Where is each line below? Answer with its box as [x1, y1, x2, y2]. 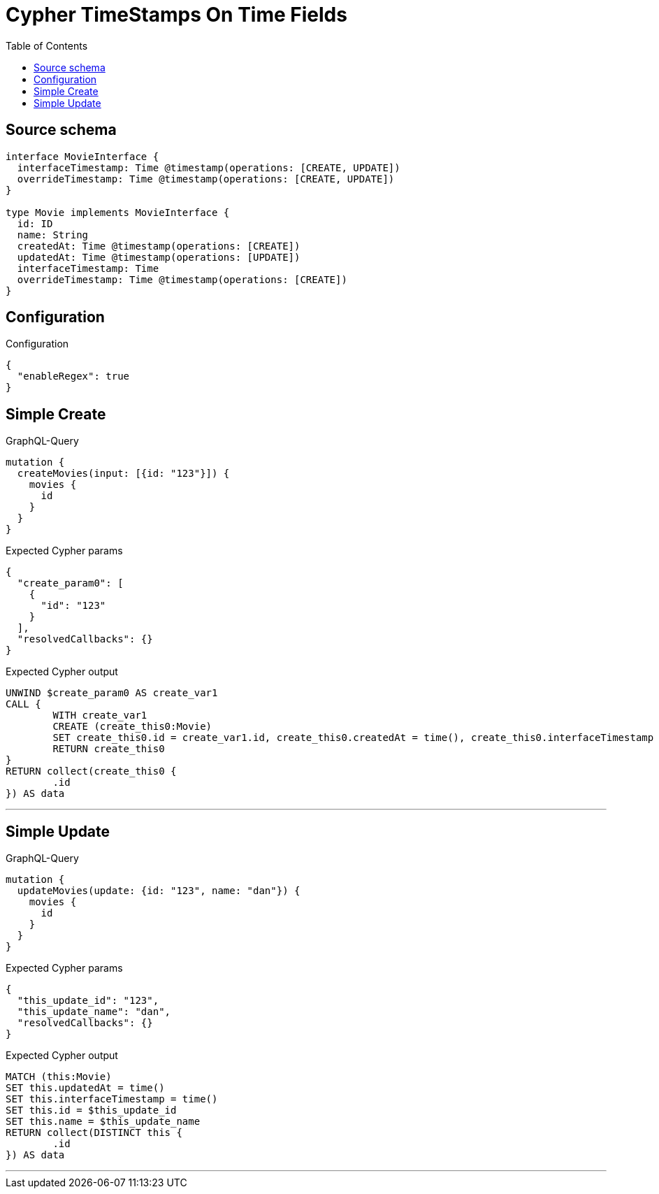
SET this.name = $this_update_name [6, 1116, 201, 1128]
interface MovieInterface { [6, 150, 159, 162]
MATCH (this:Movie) [6, 1071, 112, 1083]
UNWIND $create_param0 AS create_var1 [6, 687, 218, 699]
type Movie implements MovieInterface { [6, 206, 230, 218]
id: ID [17, 217, 53, 229]
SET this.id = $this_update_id [6, 1105, 177, 1116]
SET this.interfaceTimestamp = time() [6, 1093, 218, 1105]
